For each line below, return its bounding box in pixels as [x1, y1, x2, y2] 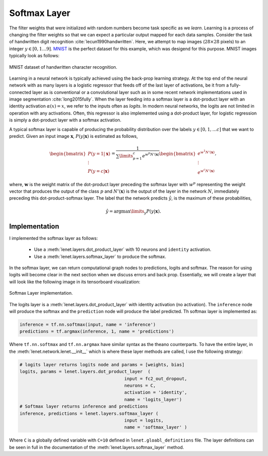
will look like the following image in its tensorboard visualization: [9, 279, 140, 285]
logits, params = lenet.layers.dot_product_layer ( [19, 369, 151, 374]
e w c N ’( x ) [198, 168, 215, 175]
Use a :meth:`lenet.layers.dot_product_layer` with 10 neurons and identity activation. [34, 246, 211, 252]
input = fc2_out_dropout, [124, 376, 188, 381]
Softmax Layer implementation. [9, 290, 73, 296]
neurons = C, [124, 382, 156, 388]
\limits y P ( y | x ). [130, 208, 161, 215]
